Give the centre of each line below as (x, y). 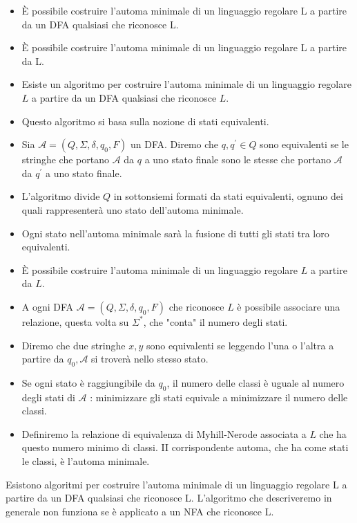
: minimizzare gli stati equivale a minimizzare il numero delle (219, 397)
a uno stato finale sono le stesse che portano (238, 159)
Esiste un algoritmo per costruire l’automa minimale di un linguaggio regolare (186, 84)
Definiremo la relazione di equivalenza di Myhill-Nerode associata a (164, 433)
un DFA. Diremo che (175, 144)
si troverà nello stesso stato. (150, 359)
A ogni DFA (48, 306)
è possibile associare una (289, 306)
